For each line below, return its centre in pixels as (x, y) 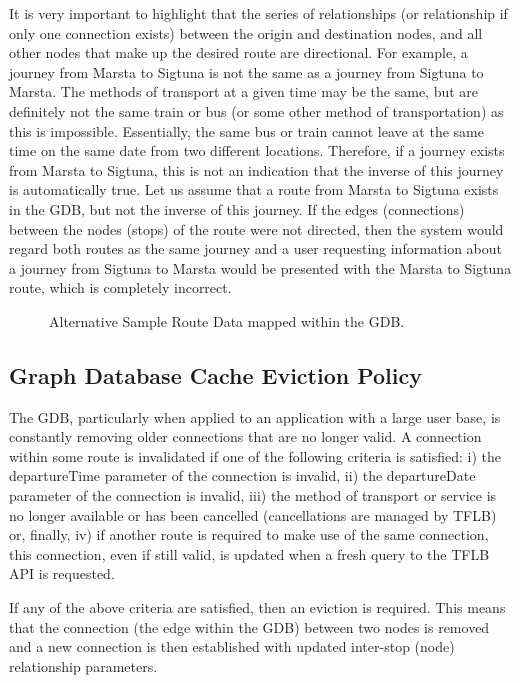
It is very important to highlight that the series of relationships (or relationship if (258, 13)
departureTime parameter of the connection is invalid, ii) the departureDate (242, 475)
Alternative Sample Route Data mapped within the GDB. (227, 320)
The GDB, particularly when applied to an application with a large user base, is (255, 416)
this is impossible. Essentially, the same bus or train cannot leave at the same (246, 130)
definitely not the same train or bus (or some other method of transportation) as (256, 110)
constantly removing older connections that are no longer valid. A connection (245, 436)
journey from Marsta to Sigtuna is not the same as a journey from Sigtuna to (246, 71)
